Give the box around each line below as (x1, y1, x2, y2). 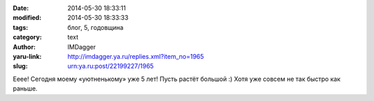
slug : (12, 62, 28, 71)
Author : (12, 42, 36, 51)
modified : (12, 14, 42, 22)
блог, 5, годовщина (67, 23, 124, 31)
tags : (12, 23, 28, 31)
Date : (12, 4, 29, 12)
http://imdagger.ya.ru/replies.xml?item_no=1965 (67, 52, 204, 60)
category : (12, 33, 42, 42)
